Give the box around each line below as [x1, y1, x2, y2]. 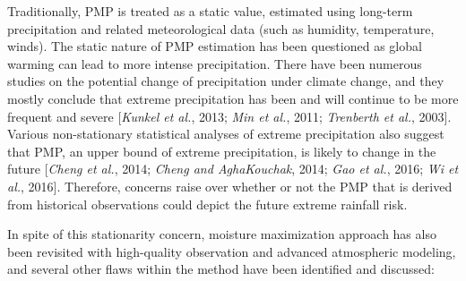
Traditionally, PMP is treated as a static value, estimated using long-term [7, 2, 413, 20]
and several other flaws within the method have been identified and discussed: [7, 260, 435, 278]
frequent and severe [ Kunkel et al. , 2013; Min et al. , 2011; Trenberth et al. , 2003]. [7, 106, 452, 125]
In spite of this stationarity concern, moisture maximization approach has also [7, 225, 436, 243]
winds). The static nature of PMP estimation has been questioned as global [7, 37, 422, 55]
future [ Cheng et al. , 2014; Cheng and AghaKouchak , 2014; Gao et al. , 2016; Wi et [7, 159, 459, 178]
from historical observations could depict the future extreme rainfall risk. [7, 194, 408, 213]
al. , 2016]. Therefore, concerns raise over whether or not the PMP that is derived [7, 176, 453, 195]
